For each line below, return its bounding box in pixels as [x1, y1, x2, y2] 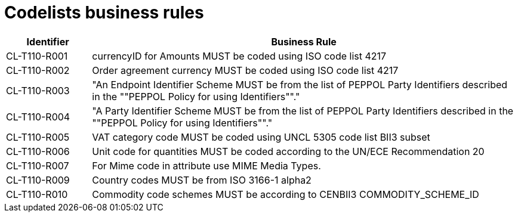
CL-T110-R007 [6, 159, 69, 172]
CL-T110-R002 [6, 64, 70, 76]
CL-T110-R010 [6, 188, 68, 200]
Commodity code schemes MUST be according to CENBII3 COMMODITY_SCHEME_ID [92, 188, 479, 200]
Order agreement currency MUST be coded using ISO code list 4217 [92, 64, 399, 76]
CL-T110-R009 [6, 173, 70, 186]
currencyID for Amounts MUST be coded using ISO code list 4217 [92, 49, 387, 62]
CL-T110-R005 [6, 131, 70, 143]
